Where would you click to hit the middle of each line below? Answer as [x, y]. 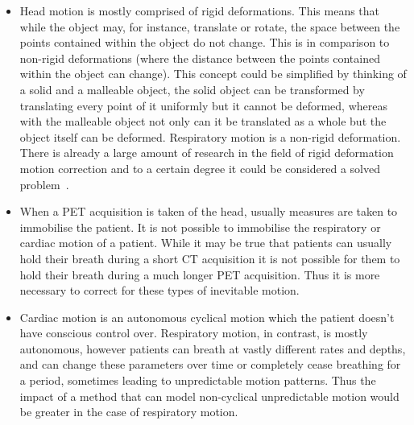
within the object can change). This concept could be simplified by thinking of [213, 74]
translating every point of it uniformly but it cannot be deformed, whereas [203, 105]
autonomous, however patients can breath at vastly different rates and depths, [213, 348]
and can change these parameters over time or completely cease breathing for [210, 364]
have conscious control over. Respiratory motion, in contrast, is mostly [194, 333]
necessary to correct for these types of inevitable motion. [159, 290]
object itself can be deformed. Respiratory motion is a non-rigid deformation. [210, 136]
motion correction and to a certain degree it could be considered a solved [200, 168]
